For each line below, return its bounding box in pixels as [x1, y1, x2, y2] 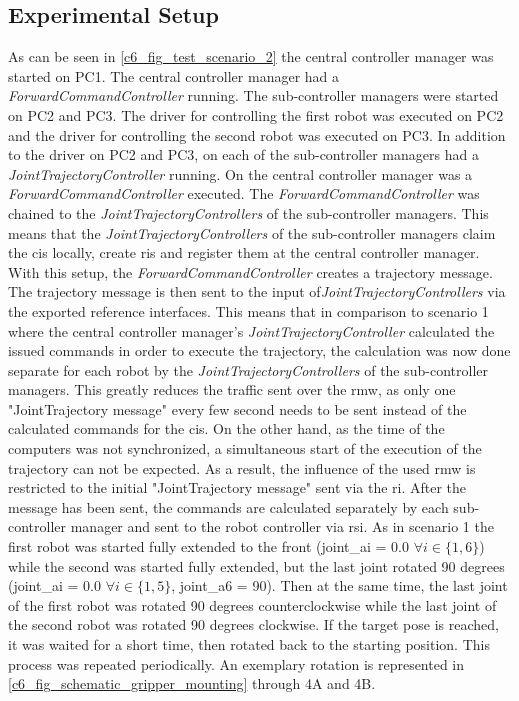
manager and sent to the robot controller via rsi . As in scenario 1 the [70, 516, 494, 537]
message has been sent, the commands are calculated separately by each [8, 496, 449, 517]
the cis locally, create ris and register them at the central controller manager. [8, 242, 480, 263]
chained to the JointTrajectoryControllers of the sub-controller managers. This [8, 202, 489, 223]
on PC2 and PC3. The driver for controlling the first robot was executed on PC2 [8, 104, 504, 125]
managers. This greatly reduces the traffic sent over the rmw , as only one [8, 379, 456, 400]
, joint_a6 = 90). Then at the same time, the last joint [171, 575, 508, 596]
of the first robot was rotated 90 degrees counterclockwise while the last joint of [8, 594, 497, 615]
